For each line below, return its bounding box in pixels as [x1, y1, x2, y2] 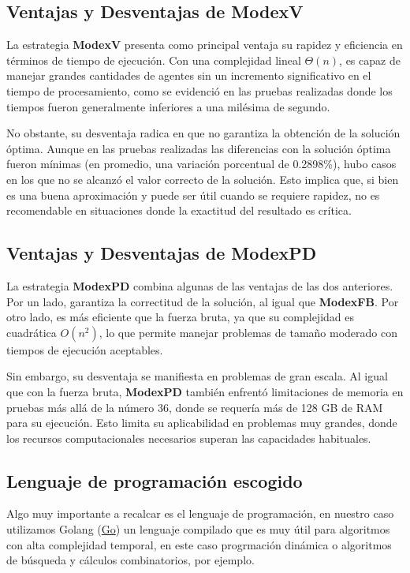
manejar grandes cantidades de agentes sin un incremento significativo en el [6, 67, 371, 84]
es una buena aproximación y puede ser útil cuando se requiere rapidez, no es [6, 186, 380, 203]
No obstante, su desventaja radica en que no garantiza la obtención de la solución [6, 125, 401, 141]
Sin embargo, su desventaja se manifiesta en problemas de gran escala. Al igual [6, 368, 388, 384]
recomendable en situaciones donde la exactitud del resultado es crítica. [6, 202, 352, 219]
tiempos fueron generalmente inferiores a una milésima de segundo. [6, 98, 330, 114]
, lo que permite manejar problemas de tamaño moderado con [99, 324, 397, 340]
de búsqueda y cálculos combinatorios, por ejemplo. [6, 552, 255, 568]
